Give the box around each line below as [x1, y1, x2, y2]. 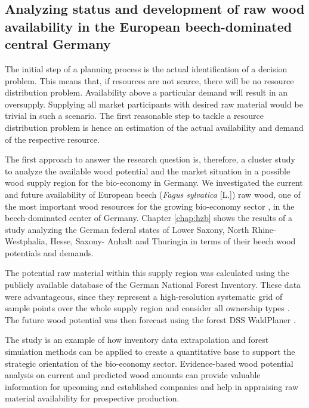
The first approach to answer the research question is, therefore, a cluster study [5, 153, 295, 165]
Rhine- [252, 223, 276, 235]
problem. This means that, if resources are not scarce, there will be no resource [5, 74, 294, 87]
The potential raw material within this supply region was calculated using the [5, 266, 289, 279]
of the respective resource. [5, 133, 100, 145]
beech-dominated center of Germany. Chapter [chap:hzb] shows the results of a [5, 211, 293, 224]
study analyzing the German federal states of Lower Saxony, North [5, 223, 249, 235]
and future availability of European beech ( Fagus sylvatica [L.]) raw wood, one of [5, 188, 301, 200]
